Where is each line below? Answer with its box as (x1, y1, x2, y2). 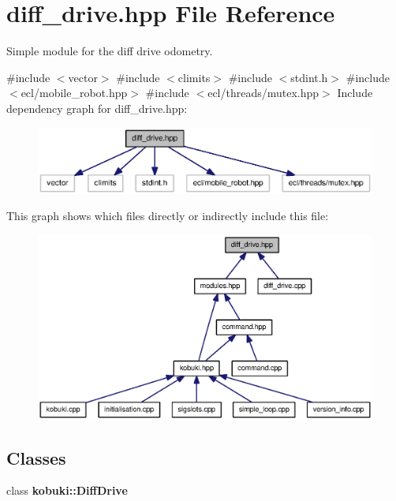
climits (177, 69, 211, 85)
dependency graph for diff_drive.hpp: (6, 99, 188, 116)
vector (68, 69, 98, 85)
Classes (6, 445, 66, 469)
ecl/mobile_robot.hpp (21, 84, 128, 101)
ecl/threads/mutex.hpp (207, 84, 319, 101)
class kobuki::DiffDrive (6, 482, 128, 499)
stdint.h (290, 69, 328, 85)
